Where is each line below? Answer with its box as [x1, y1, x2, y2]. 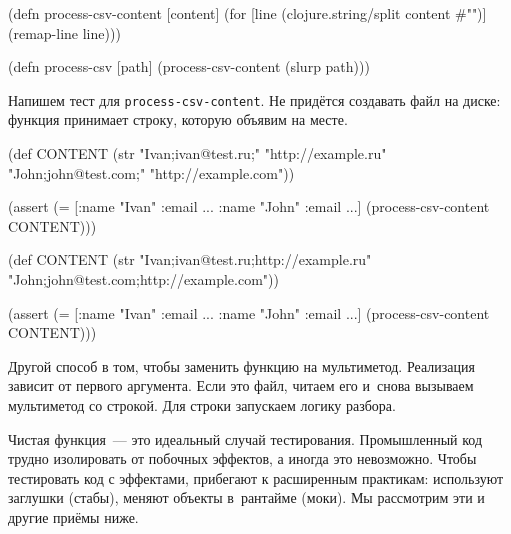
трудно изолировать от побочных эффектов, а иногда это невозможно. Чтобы [8, 448, 477, 469]
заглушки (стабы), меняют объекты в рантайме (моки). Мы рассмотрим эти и [8, 487, 485, 508]
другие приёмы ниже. [8, 506, 139, 527]
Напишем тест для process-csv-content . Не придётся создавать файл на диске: [8, 89, 501, 110]
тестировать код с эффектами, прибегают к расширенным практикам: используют [8, 467, 504, 488]
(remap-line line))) [8, 22, 121, 43]
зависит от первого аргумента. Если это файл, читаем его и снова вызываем [8, 375, 474, 396]
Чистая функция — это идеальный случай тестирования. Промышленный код [8, 428, 483, 449]
